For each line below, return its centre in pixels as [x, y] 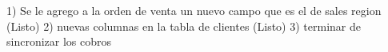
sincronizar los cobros [59, 41]
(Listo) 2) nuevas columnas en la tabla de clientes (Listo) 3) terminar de [184, 26]
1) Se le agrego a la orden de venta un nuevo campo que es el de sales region [194, 10]
